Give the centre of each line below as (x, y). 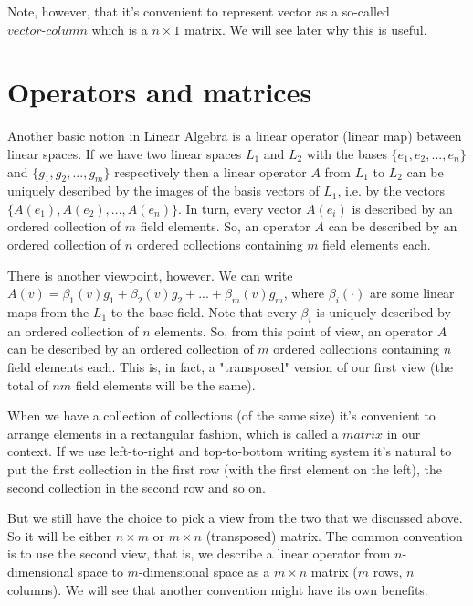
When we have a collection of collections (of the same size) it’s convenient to (221, 415)
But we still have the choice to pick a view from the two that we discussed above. (235, 518)
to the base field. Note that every (204, 312)
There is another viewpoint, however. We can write (150, 275)
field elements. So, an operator (225, 226)
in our (404, 433)
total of (28, 384)
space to (100, 571)
